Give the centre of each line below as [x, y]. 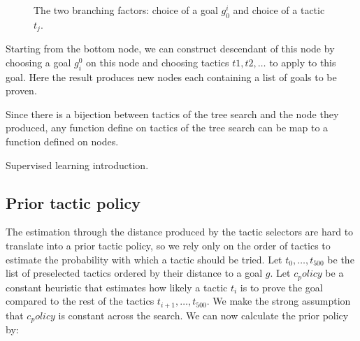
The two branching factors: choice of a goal [126, 10]
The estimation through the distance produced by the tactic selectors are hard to [180, 232]
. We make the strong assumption [279, 301]
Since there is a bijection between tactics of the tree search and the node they [172, 114]
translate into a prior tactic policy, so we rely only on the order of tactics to [168, 245]
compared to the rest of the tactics [80, 301]
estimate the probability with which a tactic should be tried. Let [144, 259]
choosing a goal [38, 62]
